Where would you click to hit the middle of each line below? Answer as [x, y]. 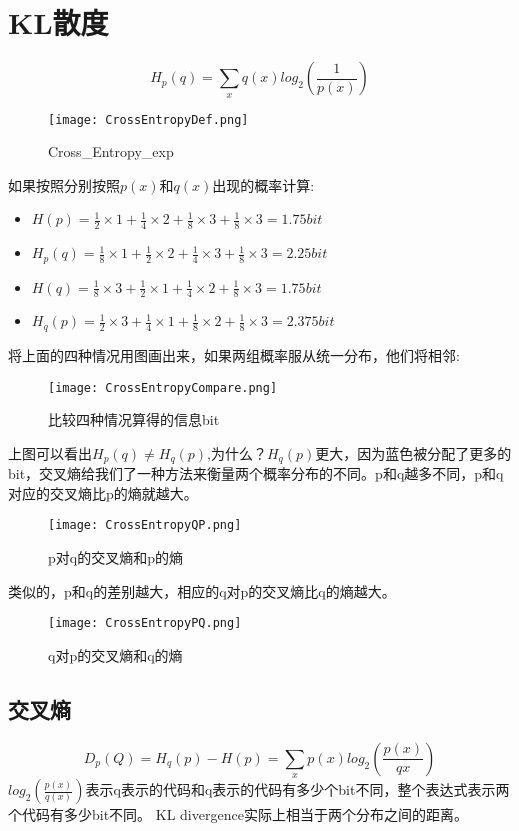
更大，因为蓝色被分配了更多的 [413, 452]
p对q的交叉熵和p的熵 [115, 557]
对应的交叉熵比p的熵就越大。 [103, 492]
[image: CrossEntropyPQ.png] [145, 623]
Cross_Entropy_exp [111, 151]
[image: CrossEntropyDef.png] [148, 119]
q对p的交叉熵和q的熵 [115, 654]
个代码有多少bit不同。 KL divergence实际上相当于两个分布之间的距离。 [238, 814]
